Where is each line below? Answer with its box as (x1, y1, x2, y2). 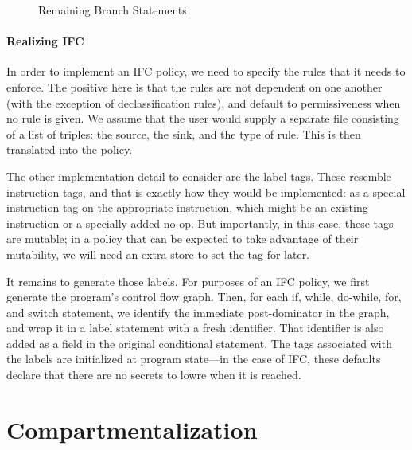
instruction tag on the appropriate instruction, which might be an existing (6, 199, 368, 216)
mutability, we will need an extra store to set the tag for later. (6, 245, 310, 262)
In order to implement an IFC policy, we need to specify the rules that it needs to (6, 63, 406, 80)
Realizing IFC (6, 33, 84, 49)
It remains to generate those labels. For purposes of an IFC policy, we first (6, 272, 370, 289)
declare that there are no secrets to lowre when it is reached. (6, 366, 301, 383)
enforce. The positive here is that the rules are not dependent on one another (6, 78, 383, 95)
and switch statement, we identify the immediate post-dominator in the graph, (6, 303, 390, 320)
